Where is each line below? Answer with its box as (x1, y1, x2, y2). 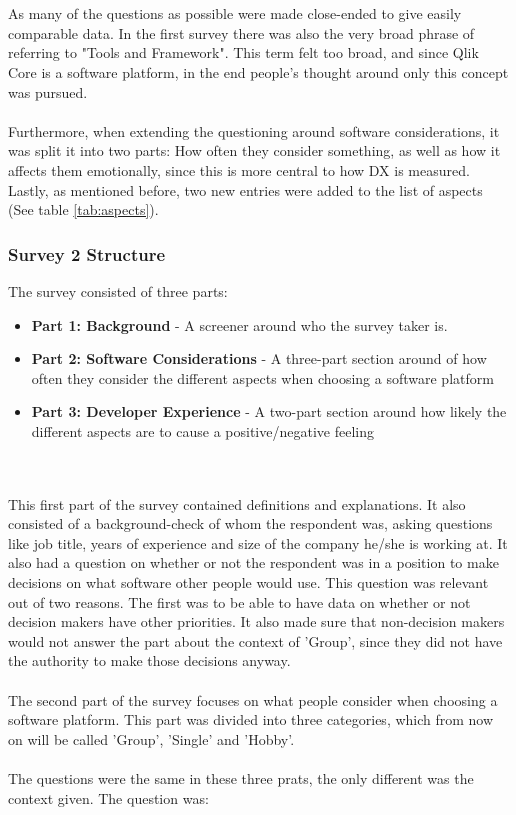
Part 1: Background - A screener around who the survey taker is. (31, 314, 448, 335)
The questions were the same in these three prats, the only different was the (8, 768, 474, 788)
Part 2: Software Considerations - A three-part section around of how (31, 348, 487, 369)
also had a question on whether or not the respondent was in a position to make (8, 552, 499, 573)
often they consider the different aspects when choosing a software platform (31, 367, 494, 388)
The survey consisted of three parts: (8, 280, 228, 301)
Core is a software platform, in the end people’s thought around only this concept (8, 61, 509, 82)
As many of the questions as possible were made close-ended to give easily (8, 3, 462, 24)
